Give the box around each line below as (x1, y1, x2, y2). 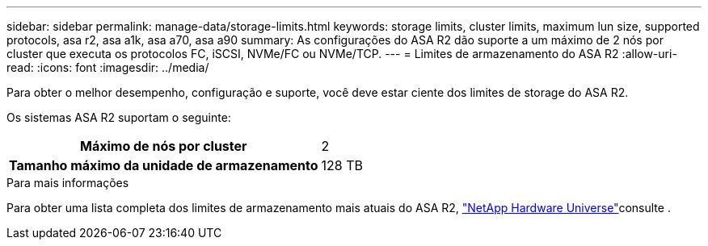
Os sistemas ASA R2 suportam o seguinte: (6, 110, 231, 124)
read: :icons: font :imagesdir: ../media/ (6, 60, 209, 74)
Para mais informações (6, 176, 129, 190)
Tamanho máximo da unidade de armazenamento (9, 157, 318, 173)
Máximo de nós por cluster (80, 138, 247, 154)
